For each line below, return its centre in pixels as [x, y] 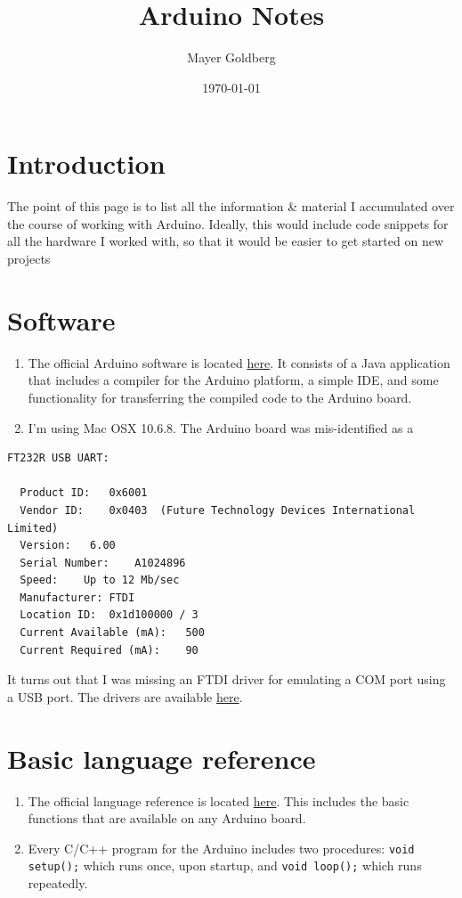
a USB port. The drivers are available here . [125, 696]
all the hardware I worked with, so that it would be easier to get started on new [225, 241]
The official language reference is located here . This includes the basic [219, 800]
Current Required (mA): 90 [109, 650]
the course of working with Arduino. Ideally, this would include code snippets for [228, 223]
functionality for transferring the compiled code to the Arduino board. [220, 397]
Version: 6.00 [68, 546]
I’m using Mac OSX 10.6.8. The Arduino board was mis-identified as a [221, 427]
